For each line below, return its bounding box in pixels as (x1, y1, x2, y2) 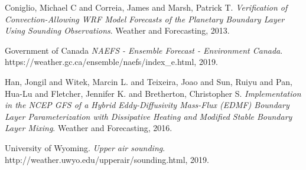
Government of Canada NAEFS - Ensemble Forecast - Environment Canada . (5, 44, 283, 56)
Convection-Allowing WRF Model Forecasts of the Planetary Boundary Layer (5, 12, 285, 25)
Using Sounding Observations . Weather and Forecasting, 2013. (5, 24, 230, 37)
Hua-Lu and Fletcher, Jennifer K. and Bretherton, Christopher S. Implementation (5, 87, 301, 99)
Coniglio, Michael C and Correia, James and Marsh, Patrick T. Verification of (5, 1, 288, 13)
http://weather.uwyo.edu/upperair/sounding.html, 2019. (5, 153, 209, 165)
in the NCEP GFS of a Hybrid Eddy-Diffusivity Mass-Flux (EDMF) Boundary (5, 99, 289, 111)
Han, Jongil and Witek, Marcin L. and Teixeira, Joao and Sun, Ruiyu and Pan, (5, 75, 292, 87)
